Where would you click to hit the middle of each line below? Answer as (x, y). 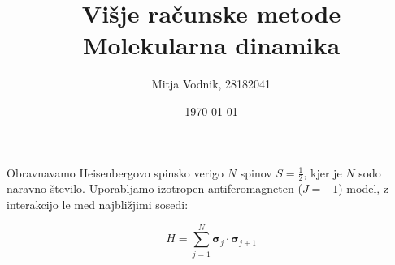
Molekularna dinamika (211, 45)
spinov (256, 172)
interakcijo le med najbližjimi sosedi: (98, 204)
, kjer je (323, 172)
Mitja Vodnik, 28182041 (211, 84)
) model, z (364, 188)
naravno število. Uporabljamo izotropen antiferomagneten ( (154, 188)
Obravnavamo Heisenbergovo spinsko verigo (115, 172)
